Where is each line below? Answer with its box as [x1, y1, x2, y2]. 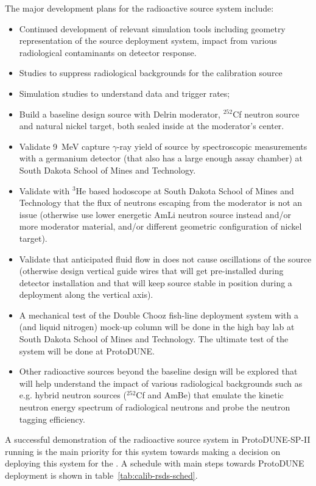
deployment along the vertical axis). [19, 288, 153, 301]
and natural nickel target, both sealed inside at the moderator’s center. [19, 119, 284, 132]
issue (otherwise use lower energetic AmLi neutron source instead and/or [19, 208, 291, 220]
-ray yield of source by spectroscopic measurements [116, 139, 307, 152]
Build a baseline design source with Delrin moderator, [19, 107, 220, 120]
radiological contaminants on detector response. [19, 46, 197, 58]
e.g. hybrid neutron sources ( [19, 389, 127, 401]
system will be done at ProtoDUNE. [19, 344, 155, 357]
